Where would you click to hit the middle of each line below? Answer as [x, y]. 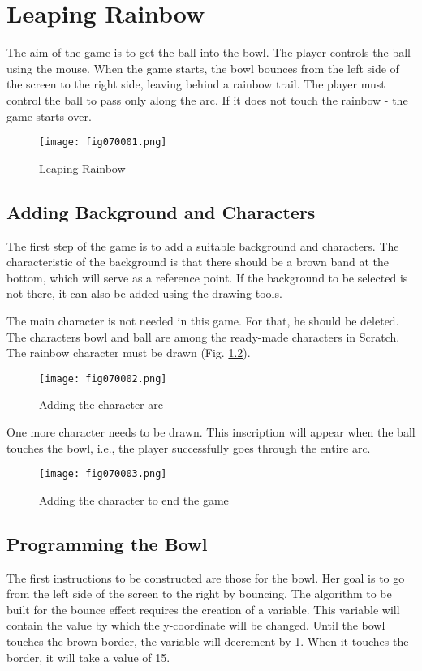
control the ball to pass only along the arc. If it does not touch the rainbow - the [207, 99]
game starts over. [49, 116]
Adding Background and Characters [161, 211]
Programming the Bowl [107, 543]
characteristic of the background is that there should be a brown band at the [198, 262]
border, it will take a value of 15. [88, 657]
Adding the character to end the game [134, 499]
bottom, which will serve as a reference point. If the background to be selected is [207, 277]
